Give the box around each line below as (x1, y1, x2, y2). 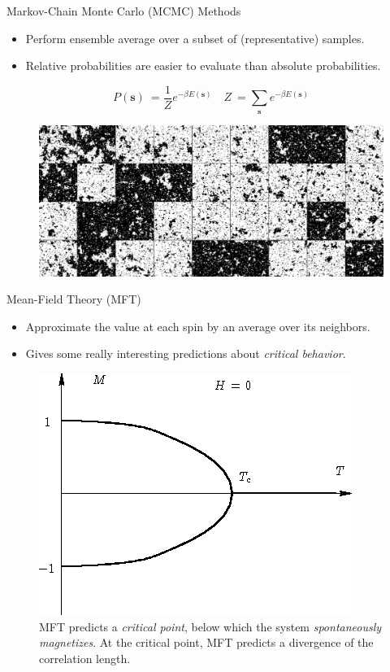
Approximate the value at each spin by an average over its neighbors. (25, 317, 370, 334)
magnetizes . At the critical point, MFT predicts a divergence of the (39, 634, 374, 651)
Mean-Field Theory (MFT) (6, 290, 141, 308)
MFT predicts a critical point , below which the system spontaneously (39, 617, 382, 635)
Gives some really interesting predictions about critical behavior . (25, 345, 346, 362)
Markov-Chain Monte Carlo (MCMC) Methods (6, 2, 241, 19)
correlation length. (39, 649, 131, 666)
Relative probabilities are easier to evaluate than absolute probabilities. (25, 57, 381, 74)
